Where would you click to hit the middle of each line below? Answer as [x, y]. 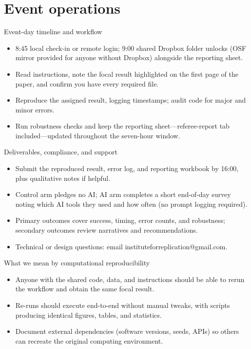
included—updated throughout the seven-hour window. [98, 135]
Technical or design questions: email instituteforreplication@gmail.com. [121, 246]
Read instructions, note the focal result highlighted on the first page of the [127, 74]
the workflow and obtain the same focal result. [85, 289]
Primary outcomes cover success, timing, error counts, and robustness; [120, 220]
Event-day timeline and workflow [53, 32]
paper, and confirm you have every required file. [87, 83]
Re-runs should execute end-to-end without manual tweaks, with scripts [123, 305]
